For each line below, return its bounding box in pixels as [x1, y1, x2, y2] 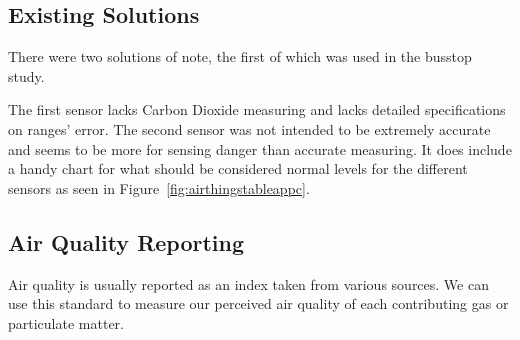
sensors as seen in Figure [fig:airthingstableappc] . [8, 177, 310, 198]
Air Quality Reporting [8, 226, 245, 257]
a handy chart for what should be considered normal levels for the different [8, 158, 468, 179]
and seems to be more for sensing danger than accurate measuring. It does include [8, 138, 512, 159]
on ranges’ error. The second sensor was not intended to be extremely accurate [8, 118, 491, 139]
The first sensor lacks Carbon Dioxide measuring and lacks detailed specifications [8, 99, 506, 120]
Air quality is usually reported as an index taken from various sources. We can [8, 273, 489, 294]
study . [8, 65, 45, 86]
